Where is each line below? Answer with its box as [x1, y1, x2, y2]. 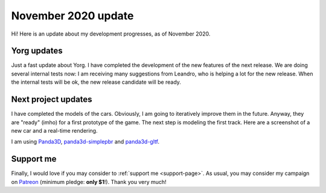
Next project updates [11, 94, 93, 105]
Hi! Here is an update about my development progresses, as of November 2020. [11, 30, 211, 37]
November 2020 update [11, 9, 134, 22]
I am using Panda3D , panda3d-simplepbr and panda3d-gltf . [11, 138, 160, 145]
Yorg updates [11, 46, 63, 56]
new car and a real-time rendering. [11, 127, 98, 134]
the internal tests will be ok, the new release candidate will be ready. [11, 78, 181, 86]
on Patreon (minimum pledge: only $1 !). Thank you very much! [11, 178, 167, 185]
